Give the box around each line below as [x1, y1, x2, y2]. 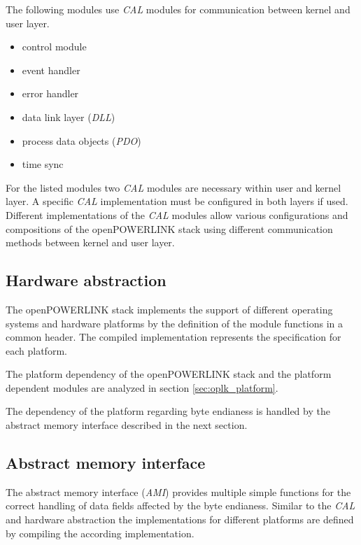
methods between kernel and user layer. [6, 235, 175, 250]
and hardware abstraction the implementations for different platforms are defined [6, 512, 354, 527]
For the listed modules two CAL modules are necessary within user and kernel [6, 180, 341, 194]
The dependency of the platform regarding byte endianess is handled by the [6, 404, 330, 418]
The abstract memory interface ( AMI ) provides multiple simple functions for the [6, 484, 351, 499]
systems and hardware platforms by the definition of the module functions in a [6, 316, 343, 330]
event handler [22, 62, 80, 77]
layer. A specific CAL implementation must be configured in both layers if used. [6, 194, 348, 208]
